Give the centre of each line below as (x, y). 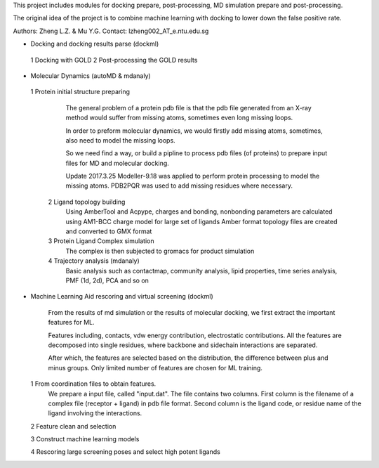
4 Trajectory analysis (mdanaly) (94, 261)
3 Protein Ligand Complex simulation (101, 241)
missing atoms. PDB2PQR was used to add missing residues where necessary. (179, 186)
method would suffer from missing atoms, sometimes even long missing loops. (179, 118)
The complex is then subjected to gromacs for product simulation (160, 251)
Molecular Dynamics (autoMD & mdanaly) (91, 76)
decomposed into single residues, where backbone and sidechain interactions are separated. (183, 345)
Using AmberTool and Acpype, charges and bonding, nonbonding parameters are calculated (199, 212)
